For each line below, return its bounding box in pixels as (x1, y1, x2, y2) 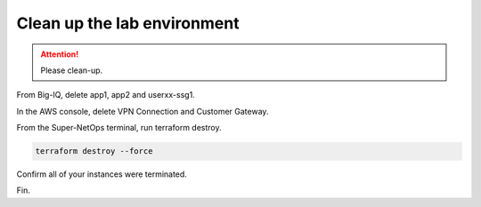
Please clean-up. (40, 65, 103, 76)
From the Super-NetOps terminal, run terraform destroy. (16, 123, 222, 133)
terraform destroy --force (35, 147, 153, 156)
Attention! (40, 49, 79, 60)
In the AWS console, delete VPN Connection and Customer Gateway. (16, 106, 269, 116)
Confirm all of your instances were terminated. (16, 169, 187, 179)
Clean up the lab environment (16, 13, 240, 33)
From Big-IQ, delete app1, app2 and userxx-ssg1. (16, 90, 195, 100)
